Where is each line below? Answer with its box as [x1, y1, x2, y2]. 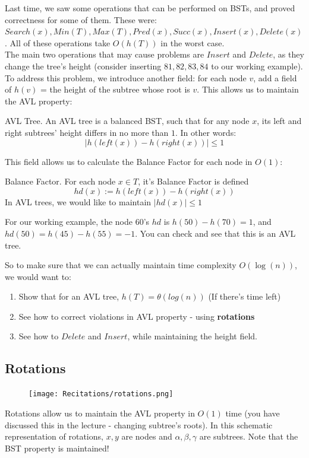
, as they [273, 48, 304, 61]
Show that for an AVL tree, [18, 290, 119, 303]
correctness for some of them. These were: [5, 13, 157, 26]
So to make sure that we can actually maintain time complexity [5, 259, 237, 271]
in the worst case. [160, 36, 225, 49]
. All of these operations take [5, 36, 111, 49]
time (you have [225, 406, 280, 419]
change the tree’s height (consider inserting [5, 59, 162, 72]
